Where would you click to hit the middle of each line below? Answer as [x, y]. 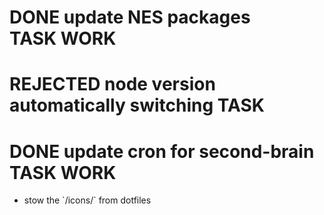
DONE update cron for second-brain [162, 151]
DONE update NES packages [130, 17]
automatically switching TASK [137, 105]
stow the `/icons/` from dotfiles [87, 200]
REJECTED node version [112, 84]
